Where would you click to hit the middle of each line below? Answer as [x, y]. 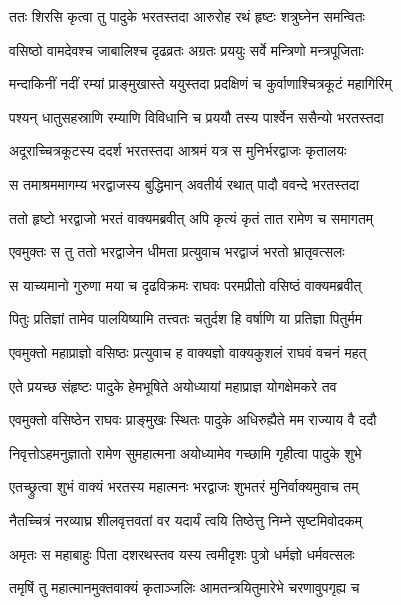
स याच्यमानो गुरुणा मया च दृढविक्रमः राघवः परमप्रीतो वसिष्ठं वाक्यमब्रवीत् [185, 284]
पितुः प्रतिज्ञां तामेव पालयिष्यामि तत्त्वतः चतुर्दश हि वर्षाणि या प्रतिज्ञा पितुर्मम [185, 318]
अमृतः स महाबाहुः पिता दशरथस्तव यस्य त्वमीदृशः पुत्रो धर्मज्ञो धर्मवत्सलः [182, 553]
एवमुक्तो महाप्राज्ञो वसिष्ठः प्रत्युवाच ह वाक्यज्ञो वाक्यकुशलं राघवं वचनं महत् [188, 351]
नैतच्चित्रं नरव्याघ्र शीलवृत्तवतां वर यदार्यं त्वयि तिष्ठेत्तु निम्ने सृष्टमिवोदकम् [186, 519]
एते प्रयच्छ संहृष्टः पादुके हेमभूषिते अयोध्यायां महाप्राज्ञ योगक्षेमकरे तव [173, 385]
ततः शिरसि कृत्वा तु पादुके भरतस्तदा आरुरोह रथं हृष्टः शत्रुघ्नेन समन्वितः [187, 16]
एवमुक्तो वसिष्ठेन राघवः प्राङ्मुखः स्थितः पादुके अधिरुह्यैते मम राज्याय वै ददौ [193, 419]
